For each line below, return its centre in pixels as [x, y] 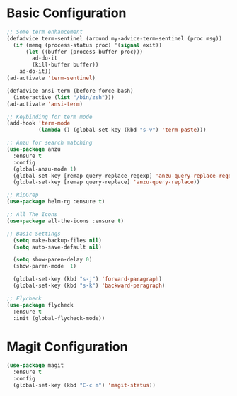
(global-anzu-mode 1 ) [45, 169]
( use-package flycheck [40, 305]
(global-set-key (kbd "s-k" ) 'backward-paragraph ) [89, 286]
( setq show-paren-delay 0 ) [53, 260]
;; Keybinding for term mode [50, 117]
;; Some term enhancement [45, 32]
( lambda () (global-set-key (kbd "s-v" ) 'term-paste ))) [122, 130]
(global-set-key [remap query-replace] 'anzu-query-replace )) [106, 182]
